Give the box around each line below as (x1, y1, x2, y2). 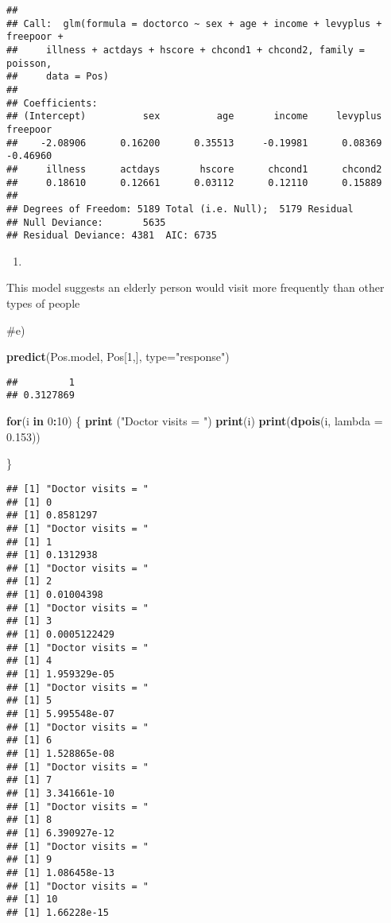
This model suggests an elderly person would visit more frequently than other (6, 279, 385, 296)
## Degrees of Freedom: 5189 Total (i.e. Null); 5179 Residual (6, 203, 354, 215)
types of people (6, 295, 80, 311)
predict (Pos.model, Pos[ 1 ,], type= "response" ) (6, 348, 230, 365)
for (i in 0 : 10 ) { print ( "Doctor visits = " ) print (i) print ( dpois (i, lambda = (6, 413, 383, 429)
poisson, (6, 57, 52, 69)
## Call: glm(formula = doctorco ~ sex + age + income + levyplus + (6, 17, 382, 29)
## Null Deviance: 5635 (6, 216, 166, 228)
